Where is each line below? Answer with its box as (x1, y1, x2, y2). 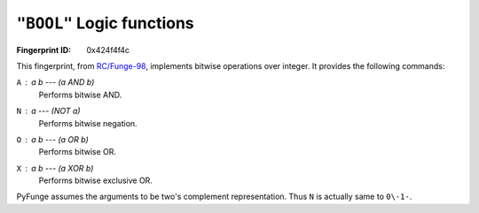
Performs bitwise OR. (38, 147, 117, 157)
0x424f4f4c (86, 44, 130, 55)
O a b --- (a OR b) (16, 133, 89, 145)
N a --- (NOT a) (16, 106, 81, 117)
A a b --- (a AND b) (16, 77, 95, 87)
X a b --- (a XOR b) (16, 163, 94, 173)
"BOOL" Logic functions (16, 13, 194, 33)
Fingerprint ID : (16, 44, 71, 55)
